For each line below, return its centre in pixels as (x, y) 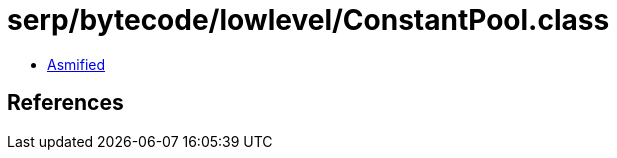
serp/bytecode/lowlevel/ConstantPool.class (308, 20)
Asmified (76, 64)
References (65, 103)
